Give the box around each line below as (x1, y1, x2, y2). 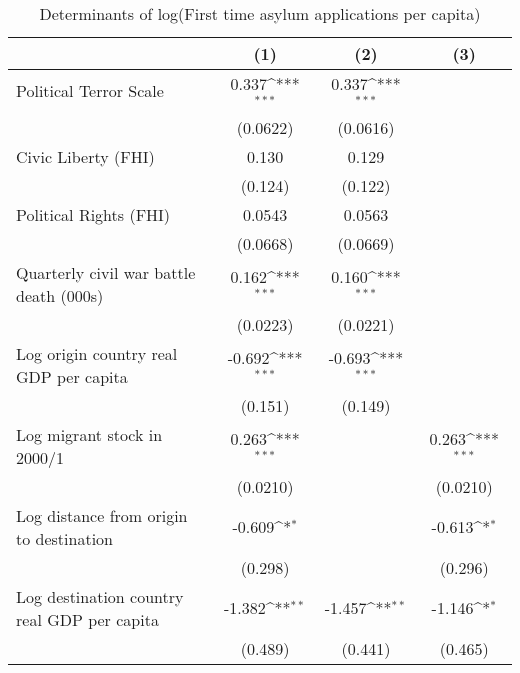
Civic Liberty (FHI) (16, 144, 155, 168)
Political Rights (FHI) (16, 202, 171, 226)
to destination (16, 526, 113, 550)
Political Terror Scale (16, 79, 164, 103)
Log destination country (16, 584, 184, 608)
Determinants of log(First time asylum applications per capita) (39, 2, 481, 25)
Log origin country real (16, 341, 178, 365)
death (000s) (16, 283, 104, 307)
